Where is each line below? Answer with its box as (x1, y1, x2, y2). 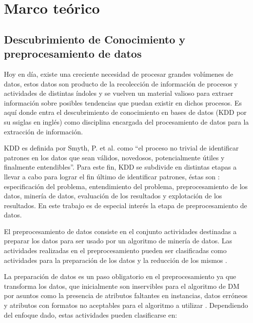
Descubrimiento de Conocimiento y (4, 31, 186, 46)
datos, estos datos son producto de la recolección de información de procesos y (4, 78, 238, 88)
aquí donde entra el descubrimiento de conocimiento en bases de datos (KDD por (4, 107, 247, 117)
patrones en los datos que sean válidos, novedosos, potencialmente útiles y (4, 152, 225, 162)
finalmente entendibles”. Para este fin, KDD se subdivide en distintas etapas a (4, 162, 237, 172)
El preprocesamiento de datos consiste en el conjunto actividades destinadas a (4, 226, 237, 236)
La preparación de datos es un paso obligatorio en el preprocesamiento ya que (4, 271, 236, 281)
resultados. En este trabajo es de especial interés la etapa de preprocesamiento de (4, 200, 247, 210)
